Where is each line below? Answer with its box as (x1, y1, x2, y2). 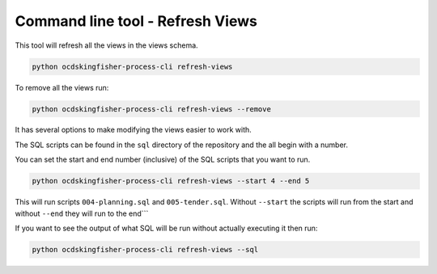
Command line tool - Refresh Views (15, 12, 258, 30)
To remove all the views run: (15, 82, 109, 92)
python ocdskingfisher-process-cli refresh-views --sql (32, 245, 259, 254)
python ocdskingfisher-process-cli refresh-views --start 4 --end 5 (32, 176, 310, 186)
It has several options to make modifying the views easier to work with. (15, 125, 252, 135)
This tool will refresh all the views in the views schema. (15, 40, 198, 50)
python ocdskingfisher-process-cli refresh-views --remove (32, 104, 271, 113)
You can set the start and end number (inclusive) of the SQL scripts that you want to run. (15, 154, 311, 165)
